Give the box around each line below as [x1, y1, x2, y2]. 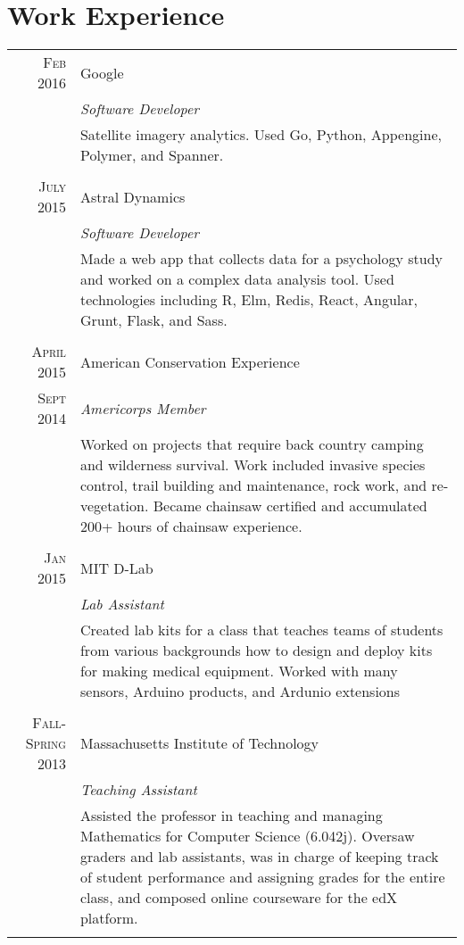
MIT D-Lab [79, 557, 153, 578]
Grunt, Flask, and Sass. [79, 310, 228, 331]
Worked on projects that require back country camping [79, 434, 424, 455]
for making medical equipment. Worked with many [79, 660, 398, 682]
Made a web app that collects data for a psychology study [79, 248, 443, 269]
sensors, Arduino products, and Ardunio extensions [79, 681, 401, 702]
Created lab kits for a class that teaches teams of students [79, 619, 443, 641]
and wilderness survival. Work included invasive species [79, 454, 426, 476]
